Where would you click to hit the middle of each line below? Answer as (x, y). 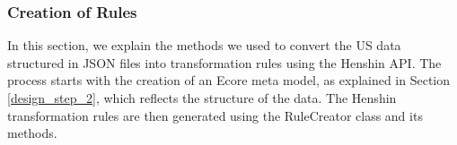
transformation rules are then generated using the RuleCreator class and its (215, 115)
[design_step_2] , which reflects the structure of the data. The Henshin (202, 98)
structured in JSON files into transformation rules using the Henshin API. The (224, 62)
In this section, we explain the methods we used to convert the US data (204, 45)
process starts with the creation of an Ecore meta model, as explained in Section (229, 80)
